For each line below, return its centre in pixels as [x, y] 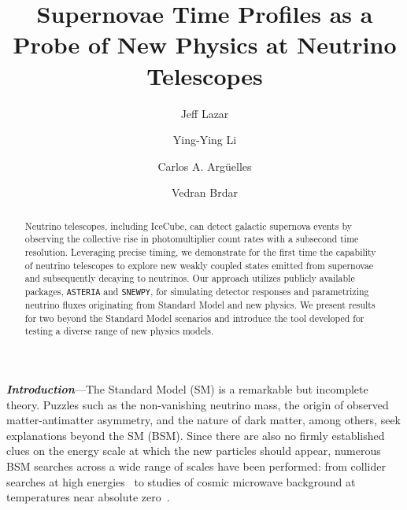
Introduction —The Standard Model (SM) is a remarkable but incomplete [187, 389]
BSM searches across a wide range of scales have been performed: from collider [196, 466]
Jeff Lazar [205, 113]
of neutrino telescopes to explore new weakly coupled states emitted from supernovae [199, 265]
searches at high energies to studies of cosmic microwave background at [181, 481]
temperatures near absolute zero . [88, 497]
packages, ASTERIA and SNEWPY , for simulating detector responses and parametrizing [197, 291]
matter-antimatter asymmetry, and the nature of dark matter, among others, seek [203, 420]
